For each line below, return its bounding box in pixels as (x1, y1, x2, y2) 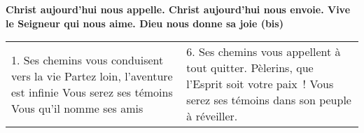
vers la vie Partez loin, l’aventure (11, 67, 173, 84)
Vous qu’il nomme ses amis (11, 99, 143, 116)
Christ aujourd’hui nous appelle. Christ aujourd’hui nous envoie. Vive (6, 2, 351, 16)
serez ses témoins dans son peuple (186, 92, 351, 108)
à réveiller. (186, 108, 238, 125)
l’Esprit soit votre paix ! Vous (186, 76, 334, 92)
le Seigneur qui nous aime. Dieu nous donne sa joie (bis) (6, 15, 283, 30)
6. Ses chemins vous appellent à (186, 43, 341, 60)
